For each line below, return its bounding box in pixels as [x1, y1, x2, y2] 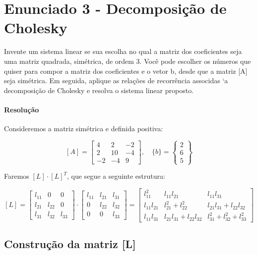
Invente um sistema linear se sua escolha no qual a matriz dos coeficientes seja [4, 46, 242, 56]
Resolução [4, 104, 39, 114]
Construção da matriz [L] [4, 236, 136, 252]
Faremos [4, 171, 29, 181]
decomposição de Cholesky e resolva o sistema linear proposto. [4, 85, 194, 95]
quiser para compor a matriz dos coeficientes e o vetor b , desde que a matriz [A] [4, 65, 248, 76]
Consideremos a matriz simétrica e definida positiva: [4, 123, 163, 134]
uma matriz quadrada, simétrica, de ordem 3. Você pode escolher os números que [4, 55, 251, 66]
